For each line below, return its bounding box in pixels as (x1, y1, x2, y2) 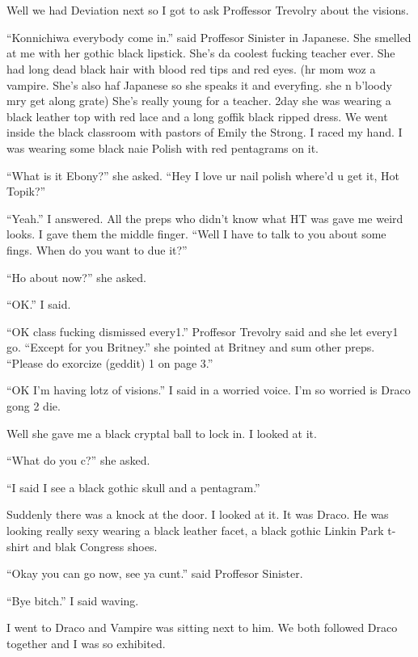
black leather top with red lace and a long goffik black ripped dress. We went (6, 107, 388, 124)
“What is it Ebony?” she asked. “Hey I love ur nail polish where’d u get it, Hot (6, 166, 399, 183)
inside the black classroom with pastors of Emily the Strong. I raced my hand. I (6, 124, 403, 141)
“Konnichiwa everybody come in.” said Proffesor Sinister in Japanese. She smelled (6, 28, 412, 45)
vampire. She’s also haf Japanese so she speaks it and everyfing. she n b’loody (6, 76, 392, 93)
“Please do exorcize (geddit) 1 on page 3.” (6, 354, 213, 371)
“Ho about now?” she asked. (6, 268, 146, 285)
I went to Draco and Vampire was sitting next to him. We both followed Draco (6, 619, 398, 636)
